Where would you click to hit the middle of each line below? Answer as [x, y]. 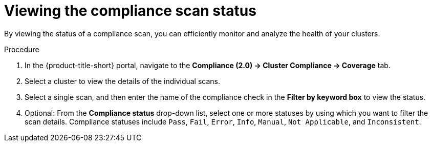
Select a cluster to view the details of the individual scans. [123, 81]
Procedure [22, 49]
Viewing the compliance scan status [130, 11]
